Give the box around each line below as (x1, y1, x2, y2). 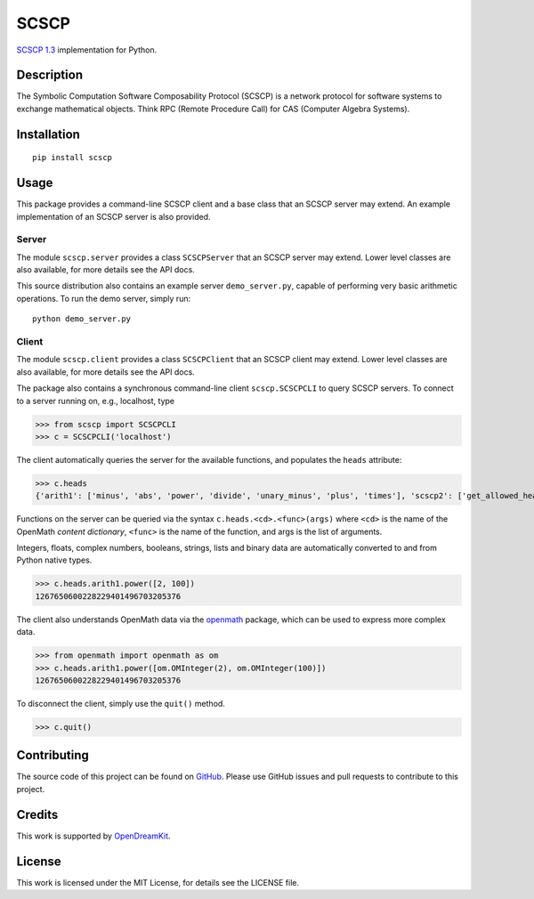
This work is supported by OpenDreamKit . (16, 830, 171, 841)
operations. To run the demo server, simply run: (16, 293, 191, 304)
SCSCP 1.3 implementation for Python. (16, 45, 158, 55)
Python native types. (16, 555, 93, 565)
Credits (16, 806, 59, 822)
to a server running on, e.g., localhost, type (16, 395, 175, 406)
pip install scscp (32, 152, 113, 163)
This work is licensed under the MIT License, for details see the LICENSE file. (16, 877, 300, 887)
